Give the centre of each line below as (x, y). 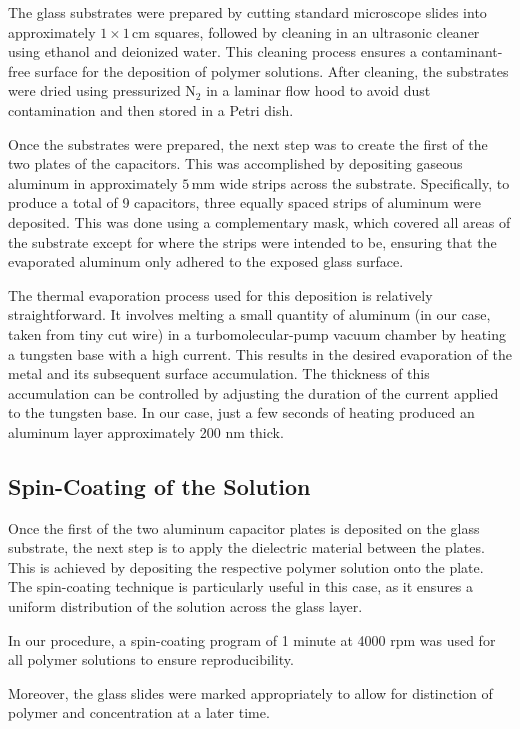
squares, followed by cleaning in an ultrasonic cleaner (317, 31)
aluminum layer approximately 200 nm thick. (146, 431)
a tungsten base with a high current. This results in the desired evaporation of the (260, 353)
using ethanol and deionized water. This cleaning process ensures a (212, 51)
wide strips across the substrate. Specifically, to (364, 182)
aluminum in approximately (93, 182)
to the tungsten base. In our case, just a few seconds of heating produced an (241, 412)
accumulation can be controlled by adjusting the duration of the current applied (253, 392)
